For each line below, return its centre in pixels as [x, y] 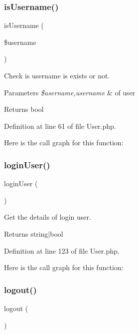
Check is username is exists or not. [57, 75]
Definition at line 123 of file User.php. [62, 250]
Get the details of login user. [48, 217]
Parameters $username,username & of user [70, 92]
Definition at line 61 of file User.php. [60, 126]
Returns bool [24, 109]
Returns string [26, 233]
